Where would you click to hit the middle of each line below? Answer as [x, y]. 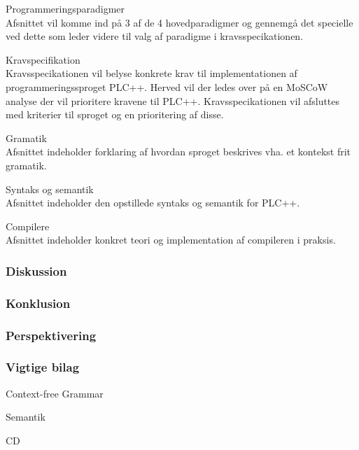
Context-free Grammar [55, 393]
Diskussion [36, 270]
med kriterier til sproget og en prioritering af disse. [115, 114]
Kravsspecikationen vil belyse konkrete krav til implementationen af [152, 73]
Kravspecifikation [43, 59]
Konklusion [38, 303]
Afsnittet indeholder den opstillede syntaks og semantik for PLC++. [153, 203]
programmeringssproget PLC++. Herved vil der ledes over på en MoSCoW [167, 86]
